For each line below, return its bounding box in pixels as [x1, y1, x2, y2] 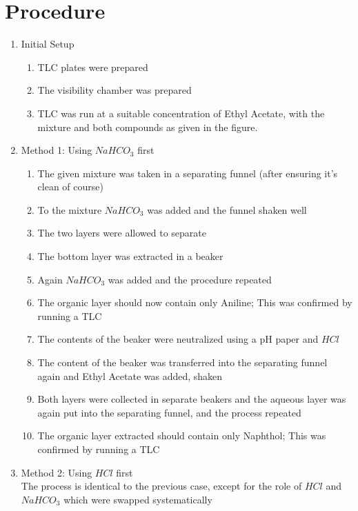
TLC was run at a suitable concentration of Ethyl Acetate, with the [37, 106, 325, 120]
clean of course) [37, 179, 103, 194]
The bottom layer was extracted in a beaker [37, 249, 223, 263]
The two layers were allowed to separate [37, 226, 207, 240]
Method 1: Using [21, 143, 92, 157]
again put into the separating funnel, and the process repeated [37, 405, 301, 419]
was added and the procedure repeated [108, 272, 272, 286]
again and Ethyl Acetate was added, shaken [37, 368, 223, 383]
